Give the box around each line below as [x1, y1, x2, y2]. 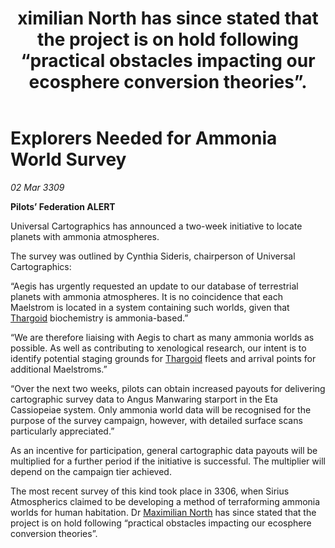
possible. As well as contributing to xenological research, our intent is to [10, 342, 307, 354]
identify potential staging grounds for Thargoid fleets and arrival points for [10, 352, 317, 364]
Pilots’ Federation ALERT [10, 200, 116, 212]
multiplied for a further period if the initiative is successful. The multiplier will [10, 455, 326, 467]
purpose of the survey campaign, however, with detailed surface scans [10, 414, 303, 426]
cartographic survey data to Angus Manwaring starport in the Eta [10, 393, 278, 405]
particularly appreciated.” [10, 425, 115, 437]
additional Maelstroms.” [10, 363, 108, 375]
